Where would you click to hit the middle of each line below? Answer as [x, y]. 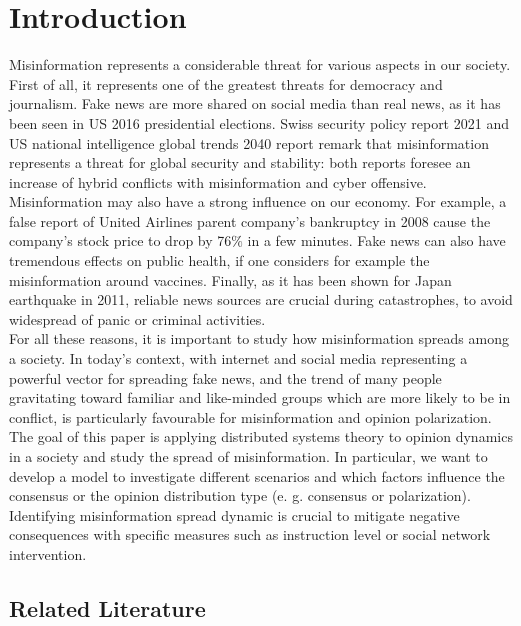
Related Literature [107, 607]
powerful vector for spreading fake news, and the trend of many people [225, 377]
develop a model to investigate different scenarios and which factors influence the [257, 475]
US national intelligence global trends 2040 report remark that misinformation [249, 142]
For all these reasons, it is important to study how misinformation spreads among [259, 338]
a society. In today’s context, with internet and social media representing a [238, 358]
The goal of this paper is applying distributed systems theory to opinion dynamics [261, 436]
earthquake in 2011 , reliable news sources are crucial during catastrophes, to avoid [261, 299]
